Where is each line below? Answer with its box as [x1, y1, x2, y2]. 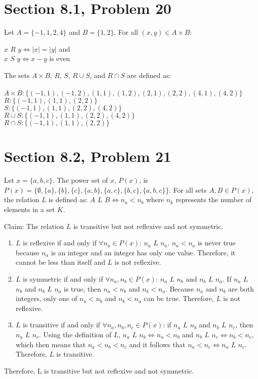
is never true [197, 237, 236, 248]
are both [228, 283, 254, 294]
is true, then [64, 283, 101, 294]
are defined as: [127, 70, 171, 80]
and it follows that [129, 339, 185, 349]
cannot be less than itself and [15, 257, 105, 267]
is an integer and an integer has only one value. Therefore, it [51, 247, 236, 257]
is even [49, 53, 70, 64]
